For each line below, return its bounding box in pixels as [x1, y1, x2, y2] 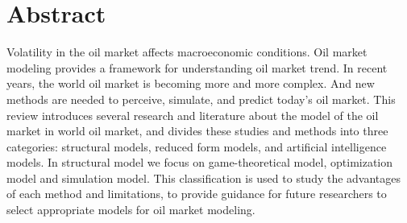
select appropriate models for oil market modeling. [6, 201, 255, 218]
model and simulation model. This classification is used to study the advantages [6, 169, 401, 186]
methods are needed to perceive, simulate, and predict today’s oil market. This [6, 90, 396, 107]
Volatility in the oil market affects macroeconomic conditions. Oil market [6, 43, 368, 60]
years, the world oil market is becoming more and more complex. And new [6, 75, 375, 92]
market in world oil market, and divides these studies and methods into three [6, 122, 388, 139]
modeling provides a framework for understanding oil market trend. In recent [6, 59, 388, 76]
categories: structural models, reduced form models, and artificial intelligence [6, 138, 387, 155]
